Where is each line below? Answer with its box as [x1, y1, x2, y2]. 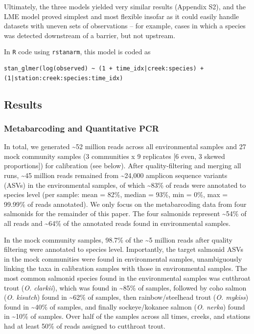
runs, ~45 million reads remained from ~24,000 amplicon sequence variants [4, 170, 228, 180]
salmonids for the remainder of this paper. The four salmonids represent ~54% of [4, 208, 247, 219]
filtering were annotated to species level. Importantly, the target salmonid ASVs [4, 244, 243, 254]
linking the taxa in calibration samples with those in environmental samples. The [4, 263, 248, 273]
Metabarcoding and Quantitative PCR [4, 122, 159, 134]
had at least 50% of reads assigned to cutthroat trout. [4, 320, 165, 331]
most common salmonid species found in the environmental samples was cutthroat [4, 272, 251, 283]
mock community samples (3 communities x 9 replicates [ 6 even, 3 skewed [4, 151, 225, 161]
